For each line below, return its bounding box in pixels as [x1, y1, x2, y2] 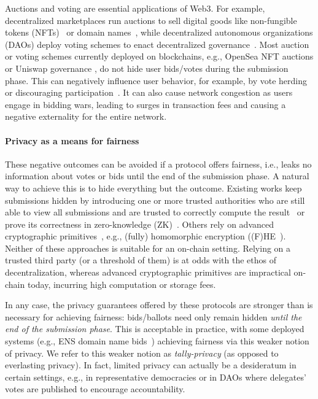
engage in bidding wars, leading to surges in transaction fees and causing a [5, 98, 286, 110]
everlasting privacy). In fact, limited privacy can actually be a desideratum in [5, 358, 297, 371]
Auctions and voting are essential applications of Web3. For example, [5, 2, 265, 14]
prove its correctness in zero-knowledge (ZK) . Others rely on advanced [5, 217, 274, 230]
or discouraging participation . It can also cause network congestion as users [5, 86, 293, 99]
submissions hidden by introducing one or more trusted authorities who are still [5, 193, 305, 206]
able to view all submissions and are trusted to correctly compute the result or [5, 206, 305, 219]
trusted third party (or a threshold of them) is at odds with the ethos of [5, 254, 276, 266]
